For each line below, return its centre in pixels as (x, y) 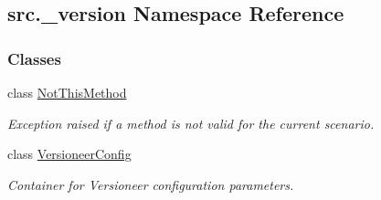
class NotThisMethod (67, 92)
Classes (34, 58)
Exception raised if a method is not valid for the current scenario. (191, 123)
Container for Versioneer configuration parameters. (151, 184)
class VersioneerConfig (69, 154)
